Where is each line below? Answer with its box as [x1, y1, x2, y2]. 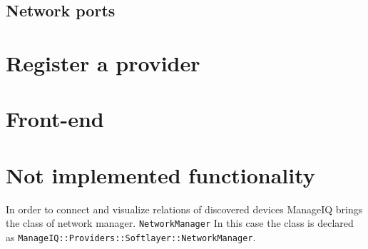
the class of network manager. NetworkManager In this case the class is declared [6, 215, 354, 230]
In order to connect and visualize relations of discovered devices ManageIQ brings [6, 201, 363, 216]
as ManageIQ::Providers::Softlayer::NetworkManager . [6, 229, 256, 244]
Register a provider [6, 48, 200, 77]
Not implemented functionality [6, 160, 315, 189]
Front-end [6, 104, 104, 133]
